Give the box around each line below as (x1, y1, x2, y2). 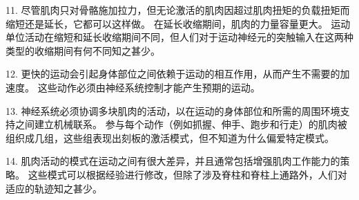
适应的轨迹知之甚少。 (6, 181, 102, 195)
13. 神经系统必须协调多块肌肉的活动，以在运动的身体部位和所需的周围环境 (6, 103, 340, 118)
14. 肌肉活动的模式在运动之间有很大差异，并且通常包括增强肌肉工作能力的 (6, 154, 340, 168)
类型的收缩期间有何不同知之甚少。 (6, 43, 160, 57)
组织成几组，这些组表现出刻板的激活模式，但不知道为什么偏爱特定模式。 (6, 130, 334, 145)
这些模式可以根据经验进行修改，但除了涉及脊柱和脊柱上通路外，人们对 (28, 167, 347, 181)
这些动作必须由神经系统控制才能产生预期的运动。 (37, 80, 260, 94)
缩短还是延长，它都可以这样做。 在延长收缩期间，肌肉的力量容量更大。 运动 (6, 16, 351, 30)
